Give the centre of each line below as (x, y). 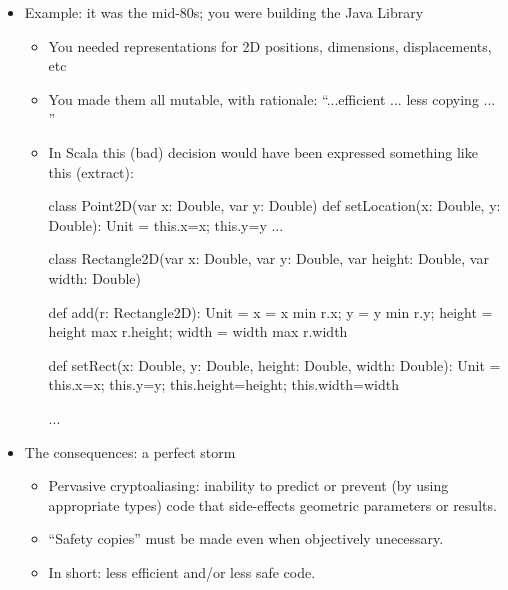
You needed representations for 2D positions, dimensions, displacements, (270, 45)
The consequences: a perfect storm (130, 451)
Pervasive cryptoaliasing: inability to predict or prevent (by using (248, 485)
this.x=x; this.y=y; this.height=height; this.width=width (223, 384)
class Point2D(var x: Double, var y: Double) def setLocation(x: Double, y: (274, 205)
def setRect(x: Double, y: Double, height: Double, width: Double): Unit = (274, 364)
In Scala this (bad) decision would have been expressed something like (263, 151)
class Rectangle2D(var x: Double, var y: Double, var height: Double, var (268, 258)
